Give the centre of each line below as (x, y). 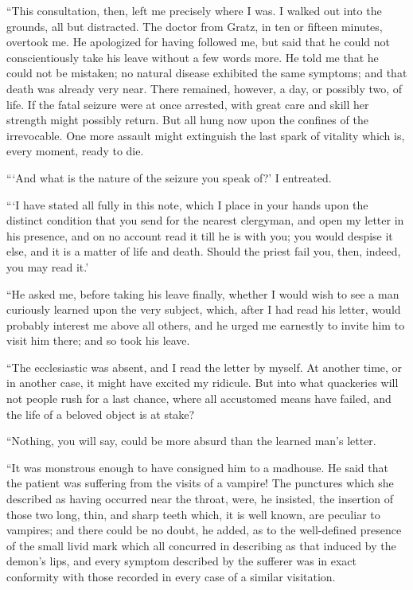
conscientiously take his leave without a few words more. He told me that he (193, 57)
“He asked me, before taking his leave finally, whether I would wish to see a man (203, 293)
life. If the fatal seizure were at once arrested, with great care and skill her (188, 104)
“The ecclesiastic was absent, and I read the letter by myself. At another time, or (205, 367)
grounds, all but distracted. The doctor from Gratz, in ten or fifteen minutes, (195, 26)
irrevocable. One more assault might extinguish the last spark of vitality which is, (206, 135)
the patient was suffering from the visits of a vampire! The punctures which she (200, 483)
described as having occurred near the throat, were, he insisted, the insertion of (200, 499)
